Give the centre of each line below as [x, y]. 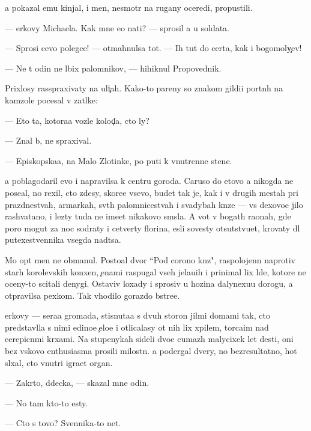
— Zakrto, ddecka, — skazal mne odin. [77, 383]
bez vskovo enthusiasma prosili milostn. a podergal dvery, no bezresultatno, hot [151, 351]
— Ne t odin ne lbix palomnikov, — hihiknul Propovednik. [113, 68]
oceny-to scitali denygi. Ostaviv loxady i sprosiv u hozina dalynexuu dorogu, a [149, 283]
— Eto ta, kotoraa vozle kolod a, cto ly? [77, 120]
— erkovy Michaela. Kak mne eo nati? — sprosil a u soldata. [117, 27]
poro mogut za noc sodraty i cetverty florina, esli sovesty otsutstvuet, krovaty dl [152, 228]
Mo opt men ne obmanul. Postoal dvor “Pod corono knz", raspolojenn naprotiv [150, 259]
